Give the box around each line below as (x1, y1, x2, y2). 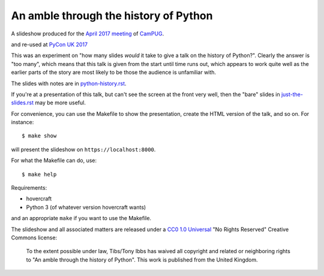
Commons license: (11, 234, 57, 241)
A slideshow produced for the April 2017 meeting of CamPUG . (11, 30, 164, 37)
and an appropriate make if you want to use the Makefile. (11, 215, 152, 222)
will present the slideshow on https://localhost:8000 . (11, 146, 156, 153)
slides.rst (11, 99, 34, 106)
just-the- (281, 91, 303, 98)
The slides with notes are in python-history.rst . (11, 80, 127, 87)
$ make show (22, 133, 57, 139)
